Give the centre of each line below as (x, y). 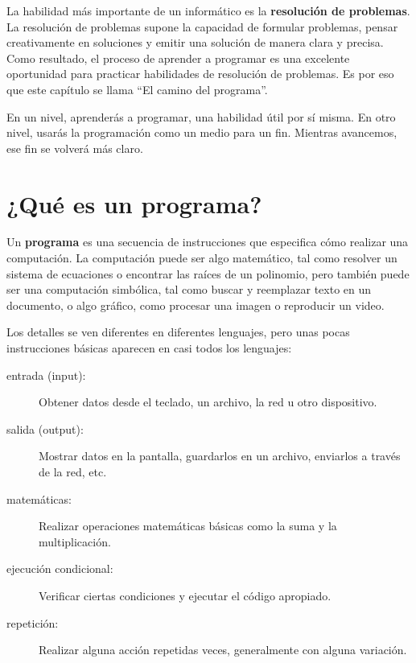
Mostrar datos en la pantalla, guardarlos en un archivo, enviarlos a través (220, 456)
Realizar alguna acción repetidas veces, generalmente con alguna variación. (223, 650)
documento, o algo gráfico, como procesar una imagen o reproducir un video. (196, 305)
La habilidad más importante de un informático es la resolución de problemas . (208, 10)
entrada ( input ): (46, 375)
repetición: (33, 622)
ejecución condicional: (60, 568)
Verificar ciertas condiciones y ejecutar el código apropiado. (185, 595)
